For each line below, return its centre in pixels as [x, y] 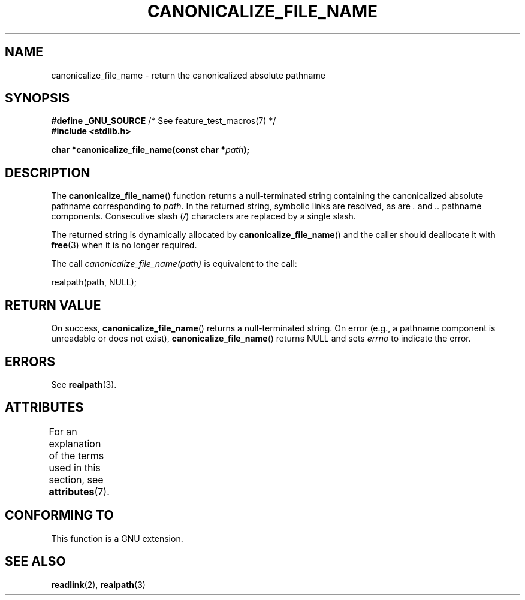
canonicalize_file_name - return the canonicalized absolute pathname [188, 75]
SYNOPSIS [37, 98]
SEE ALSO [35, 562]
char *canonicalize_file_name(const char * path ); [150, 150]
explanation [75, 443]
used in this [75, 467]
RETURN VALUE [53, 305]
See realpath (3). [84, 384]
